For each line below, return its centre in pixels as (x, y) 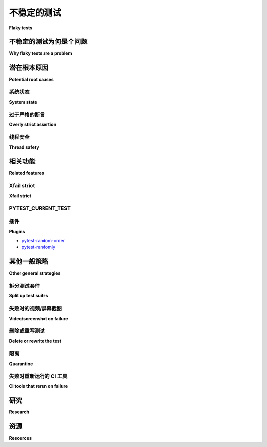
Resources (21, 438)
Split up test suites (29, 296)
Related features (27, 173)
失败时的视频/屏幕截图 (35, 309)
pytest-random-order (43, 240)
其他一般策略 (29, 262)
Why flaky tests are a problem (41, 53)
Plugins (17, 231)
